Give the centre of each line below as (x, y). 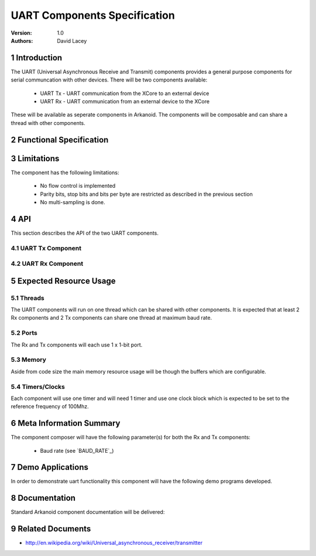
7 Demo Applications (50, 467)
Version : (21, 33)
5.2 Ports (24, 333)
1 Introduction (37, 58)
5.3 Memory (29, 360)
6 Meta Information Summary (66, 423)
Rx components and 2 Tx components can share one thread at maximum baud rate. (111, 318)
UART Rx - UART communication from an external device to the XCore (125, 101)
